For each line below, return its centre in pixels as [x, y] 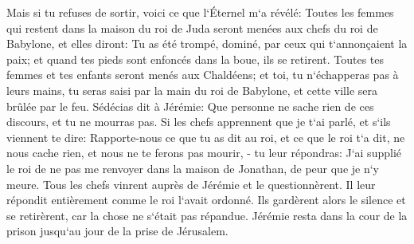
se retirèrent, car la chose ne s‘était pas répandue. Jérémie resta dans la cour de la [207, 215]
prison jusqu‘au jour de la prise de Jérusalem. [117, 231]
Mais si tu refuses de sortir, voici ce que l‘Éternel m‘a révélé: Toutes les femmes [200, 12]
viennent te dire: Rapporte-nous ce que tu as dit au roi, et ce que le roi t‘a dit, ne [206, 137]
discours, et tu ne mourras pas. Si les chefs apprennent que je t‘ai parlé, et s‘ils [199, 122]
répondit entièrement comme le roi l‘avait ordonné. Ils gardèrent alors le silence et [206, 200]
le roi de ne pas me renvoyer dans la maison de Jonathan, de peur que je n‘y [193, 168]
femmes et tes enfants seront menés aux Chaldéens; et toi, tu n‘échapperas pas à [203, 75]
